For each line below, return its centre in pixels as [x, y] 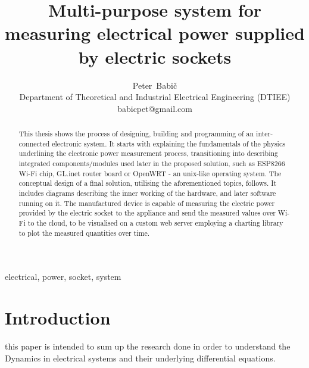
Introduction [58, 318]
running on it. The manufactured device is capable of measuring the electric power [147, 203]
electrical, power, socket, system [63, 277]
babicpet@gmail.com [155, 108]
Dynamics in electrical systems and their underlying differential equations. [140, 358]
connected [34, 143]
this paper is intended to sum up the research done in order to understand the [148, 346]
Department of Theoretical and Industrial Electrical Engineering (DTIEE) [155, 97]
